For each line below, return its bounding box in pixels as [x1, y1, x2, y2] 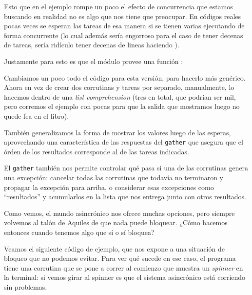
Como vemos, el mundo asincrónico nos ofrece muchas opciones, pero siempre [4, 208, 235, 218]
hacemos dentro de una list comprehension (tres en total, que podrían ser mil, [4, 91, 236, 102]
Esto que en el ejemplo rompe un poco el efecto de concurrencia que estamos [4, 1, 233, 11]
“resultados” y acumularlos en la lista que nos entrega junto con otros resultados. [4, 191, 247, 202]
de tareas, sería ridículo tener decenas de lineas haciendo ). [4, 40, 179, 50]
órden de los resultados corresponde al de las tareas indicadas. [4, 146, 189, 156]
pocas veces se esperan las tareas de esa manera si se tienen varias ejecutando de [4, 21, 245, 31]
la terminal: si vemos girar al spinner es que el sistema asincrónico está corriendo [4, 272, 246, 282]
